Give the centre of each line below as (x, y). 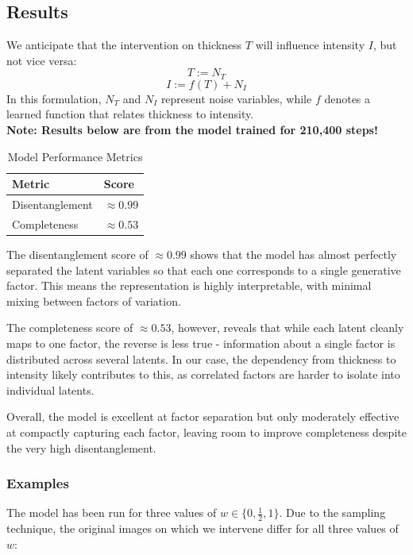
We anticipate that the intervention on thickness (124, 45)
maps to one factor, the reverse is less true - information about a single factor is (201, 343)
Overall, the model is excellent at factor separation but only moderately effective (203, 416)
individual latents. (50, 389)
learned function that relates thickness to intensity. (130, 114)
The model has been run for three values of (112, 513)
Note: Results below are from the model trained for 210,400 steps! (192, 130)
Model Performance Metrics (75, 156)
